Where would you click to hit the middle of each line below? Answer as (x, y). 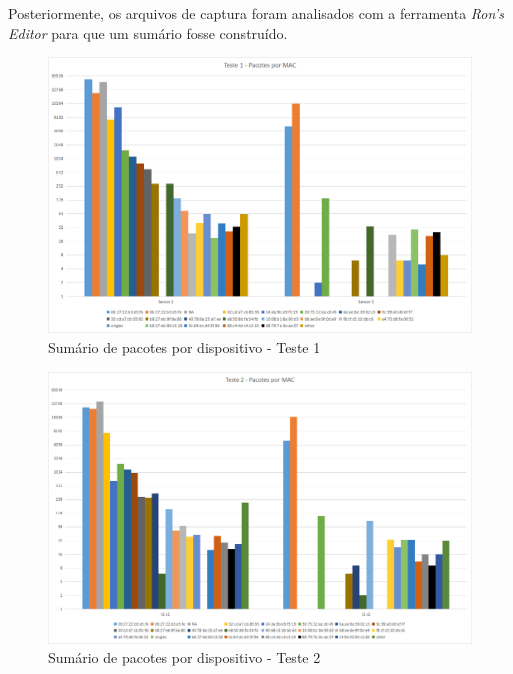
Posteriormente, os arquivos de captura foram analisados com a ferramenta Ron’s (256, 13)
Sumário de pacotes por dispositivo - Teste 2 (184, 657)
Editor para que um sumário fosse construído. (148, 32)
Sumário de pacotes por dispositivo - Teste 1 (184, 346)
